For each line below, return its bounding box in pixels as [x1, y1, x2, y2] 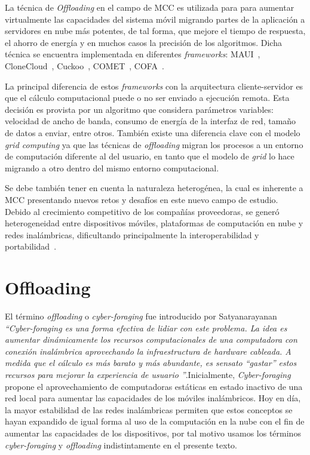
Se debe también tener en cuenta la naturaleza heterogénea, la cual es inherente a [5, 182, 303, 194]
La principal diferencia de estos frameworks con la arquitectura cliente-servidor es [5, 79, 303, 92]
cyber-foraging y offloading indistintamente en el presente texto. [5, 438, 237, 451]
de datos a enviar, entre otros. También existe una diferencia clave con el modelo [5, 126, 300, 139]
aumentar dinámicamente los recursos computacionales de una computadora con [5, 333, 297, 346]
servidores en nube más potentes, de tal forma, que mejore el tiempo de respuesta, [5, 24, 306, 37]
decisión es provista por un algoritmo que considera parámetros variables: [5, 103, 274, 115]
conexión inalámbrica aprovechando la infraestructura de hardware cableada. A [5, 345, 291, 357]
